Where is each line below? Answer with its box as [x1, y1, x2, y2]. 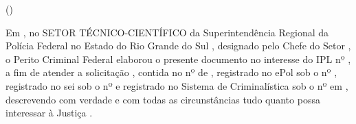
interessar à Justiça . [5, 106, 93, 120]
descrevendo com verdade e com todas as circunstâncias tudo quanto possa [5, 92, 320, 106]
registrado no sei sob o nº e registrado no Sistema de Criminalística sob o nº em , [5, 78, 348, 92]
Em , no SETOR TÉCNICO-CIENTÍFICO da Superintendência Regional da [5, 25, 329, 39]
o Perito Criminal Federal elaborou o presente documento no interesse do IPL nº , [5, 51, 351, 66]
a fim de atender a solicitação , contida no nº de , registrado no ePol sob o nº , [5, 65, 337, 79]
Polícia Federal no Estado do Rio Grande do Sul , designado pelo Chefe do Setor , [5, 38, 351, 53]
